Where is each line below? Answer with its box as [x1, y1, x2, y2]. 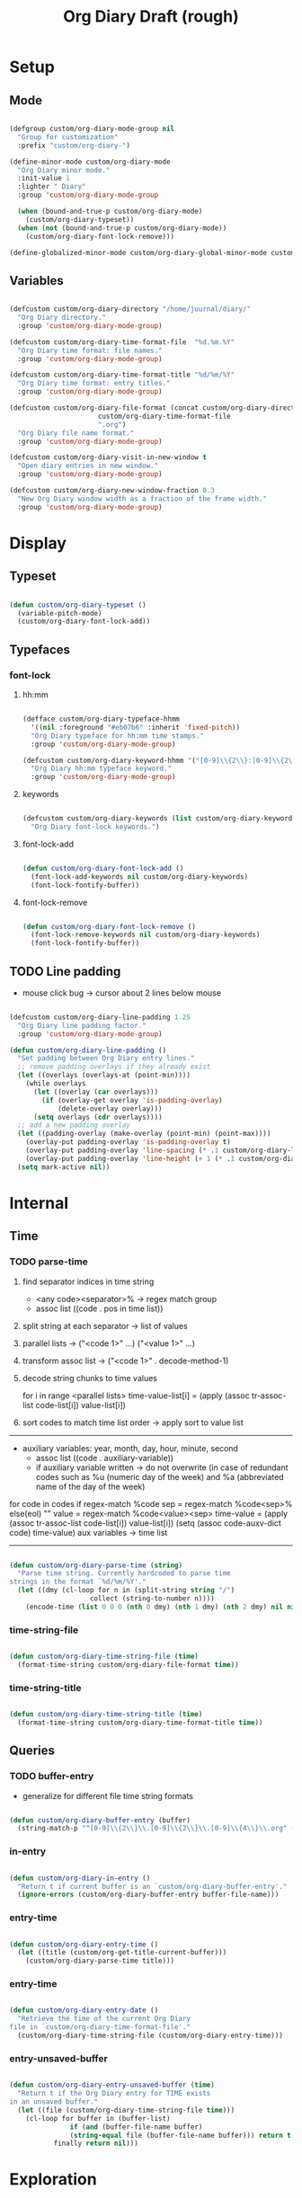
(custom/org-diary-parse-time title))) [25, 1956, 175, 1965]
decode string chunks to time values [22, 1372, 157, 1383]
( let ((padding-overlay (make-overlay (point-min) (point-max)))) [17, 1130, 271, 1139]
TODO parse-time [9, 1255, 88, 1268]
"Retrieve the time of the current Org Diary [17, 2015, 191, 2024]
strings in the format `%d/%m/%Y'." [9, 1577, 147, 1587]
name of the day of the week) [35, 1481, 146, 1492]
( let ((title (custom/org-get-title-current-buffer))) [17, 1948, 227, 1957]
